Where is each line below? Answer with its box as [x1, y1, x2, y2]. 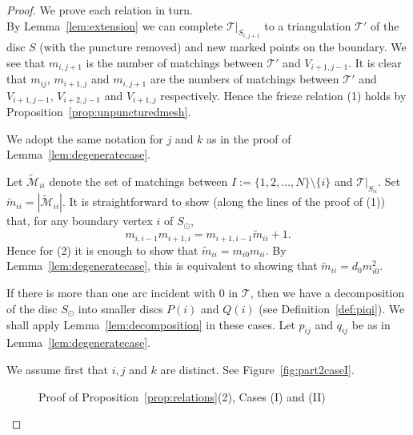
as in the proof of [206, 130, 291, 147]
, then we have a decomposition [250, 284, 405, 301]
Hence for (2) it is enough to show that [6, 241, 198, 258]
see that [6, 54, 46, 70]
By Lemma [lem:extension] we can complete [6, 17, 223, 34]
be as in [351, 316, 391, 332]
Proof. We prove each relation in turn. [6, 2, 194, 18]
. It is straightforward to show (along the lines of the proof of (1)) [62, 193, 385, 210]
